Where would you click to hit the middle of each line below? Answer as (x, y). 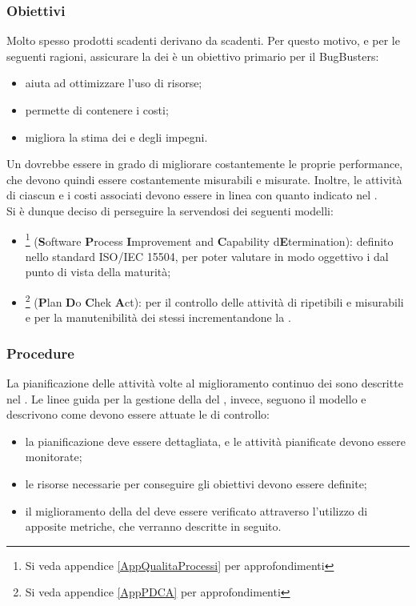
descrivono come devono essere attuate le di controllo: (138, 414)
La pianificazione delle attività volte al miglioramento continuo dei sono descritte (205, 383)
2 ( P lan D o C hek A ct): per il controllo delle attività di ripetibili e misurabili (214, 301)
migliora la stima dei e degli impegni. (116, 136)
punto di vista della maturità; (98, 272)
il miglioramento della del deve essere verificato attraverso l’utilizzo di (196, 510)
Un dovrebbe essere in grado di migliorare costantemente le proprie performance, (205, 164)
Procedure (40, 353)
